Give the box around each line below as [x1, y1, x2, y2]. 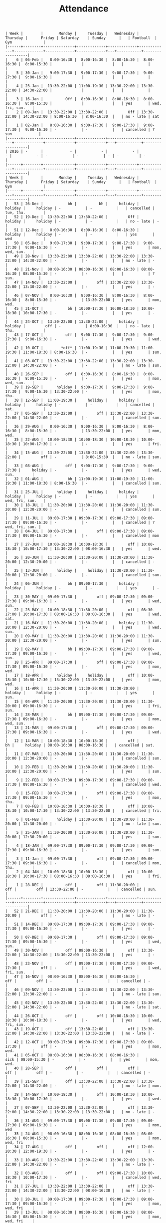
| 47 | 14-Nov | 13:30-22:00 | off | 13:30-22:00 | [5, 280, 140, 285]
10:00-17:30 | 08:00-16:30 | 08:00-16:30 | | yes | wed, [23, 612, 162, 617]
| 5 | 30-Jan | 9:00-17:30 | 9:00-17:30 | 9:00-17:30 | [5, 70, 140, 75]
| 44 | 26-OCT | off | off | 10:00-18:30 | [5, 1013, 140, 1018]
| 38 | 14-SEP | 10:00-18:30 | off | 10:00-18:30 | [5, 1092, 140, 1097]
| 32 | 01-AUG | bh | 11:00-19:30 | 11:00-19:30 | [5, 477, 140, 482]
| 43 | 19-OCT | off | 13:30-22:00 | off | [5, 1026, 140, 1032]
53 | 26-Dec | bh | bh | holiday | [14, 202, 140, 207]
